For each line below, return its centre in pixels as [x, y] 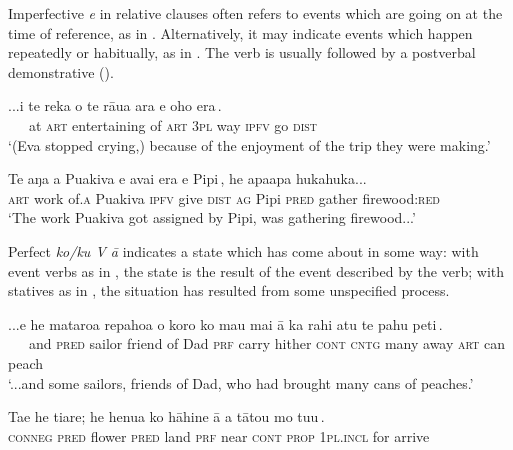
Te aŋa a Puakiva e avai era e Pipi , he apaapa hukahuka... [187, 178]
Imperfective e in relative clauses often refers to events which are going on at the [255, 13]
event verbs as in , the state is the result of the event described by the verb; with [256, 270]
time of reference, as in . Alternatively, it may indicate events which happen [240, 32]
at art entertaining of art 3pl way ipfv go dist [173, 124]
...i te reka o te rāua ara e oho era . [115, 105]
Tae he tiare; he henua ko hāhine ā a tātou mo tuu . [166, 416]
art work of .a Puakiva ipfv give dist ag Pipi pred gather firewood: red [224, 197]
